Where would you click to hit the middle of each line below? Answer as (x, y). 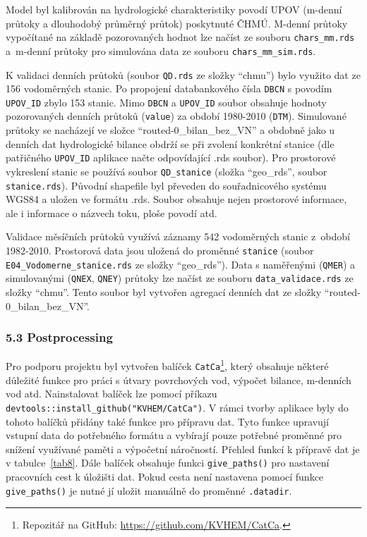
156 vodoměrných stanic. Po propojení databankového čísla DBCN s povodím (169, 88)
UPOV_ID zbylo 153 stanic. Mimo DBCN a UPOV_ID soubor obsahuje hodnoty (166, 102)
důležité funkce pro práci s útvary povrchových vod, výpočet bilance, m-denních (179, 379)
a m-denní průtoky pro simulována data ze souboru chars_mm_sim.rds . (161, 50)
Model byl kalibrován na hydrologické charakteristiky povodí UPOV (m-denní (174, 9)
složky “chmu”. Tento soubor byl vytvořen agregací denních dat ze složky (164, 292)
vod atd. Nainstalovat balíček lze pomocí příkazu (112, 394)
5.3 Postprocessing (59, 337)
